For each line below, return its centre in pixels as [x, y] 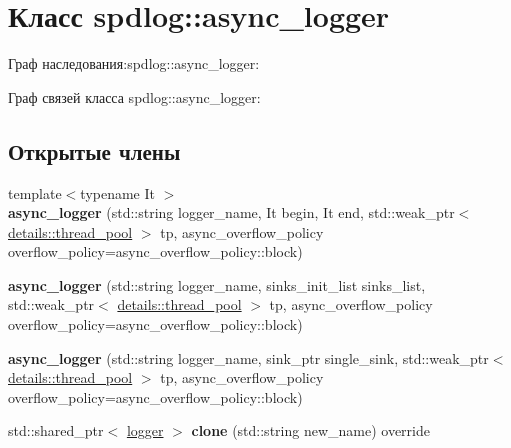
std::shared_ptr [56, 430]
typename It [117, 192]
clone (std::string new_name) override [310, 430]
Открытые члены [94, 150]
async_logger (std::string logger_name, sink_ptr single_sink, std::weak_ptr [248, 357]
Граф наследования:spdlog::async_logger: [134, 63]
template [35, 192]
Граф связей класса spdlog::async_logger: [134, 96]
